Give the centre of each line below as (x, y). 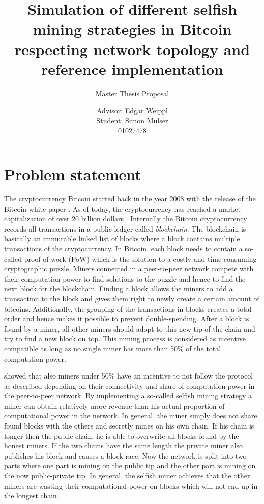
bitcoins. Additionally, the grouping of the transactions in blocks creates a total (128, 308)
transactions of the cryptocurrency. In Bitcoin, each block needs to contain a (123, 248)
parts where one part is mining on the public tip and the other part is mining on (130, 465)
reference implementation (132, 69)
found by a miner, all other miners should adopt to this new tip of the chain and (130, 328)
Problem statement (73, 174)
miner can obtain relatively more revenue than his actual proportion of (114, 405)
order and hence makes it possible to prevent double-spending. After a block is (127, 319)
